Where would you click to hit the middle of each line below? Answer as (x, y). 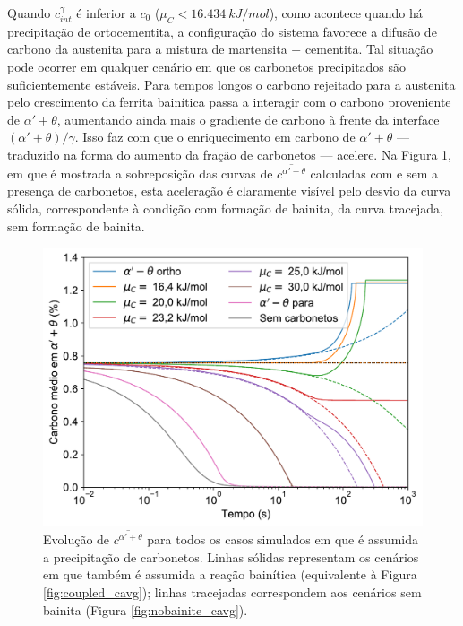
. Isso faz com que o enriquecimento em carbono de (215, 137)
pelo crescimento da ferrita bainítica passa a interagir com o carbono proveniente (229, 102)
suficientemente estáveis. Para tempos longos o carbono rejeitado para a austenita (231, 84)
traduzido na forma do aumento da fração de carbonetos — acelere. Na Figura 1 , (229, 154)
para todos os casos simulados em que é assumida (283, 539)
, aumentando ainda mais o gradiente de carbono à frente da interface (248, 119)
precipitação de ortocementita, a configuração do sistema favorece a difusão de (222, 31)
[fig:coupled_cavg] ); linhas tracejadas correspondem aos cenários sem (232, 592)
